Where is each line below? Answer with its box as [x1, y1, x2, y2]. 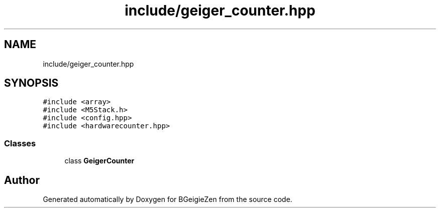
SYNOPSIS [4, 77, 59, 90]
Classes [4, 138, 36, 148]
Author [4, 173, 40, 186]
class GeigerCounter [64, 156, 135, 165]
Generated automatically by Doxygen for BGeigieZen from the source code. [43, 195, 292, 204]
